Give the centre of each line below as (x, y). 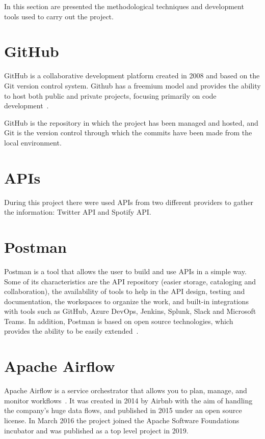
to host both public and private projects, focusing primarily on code (110, 95)
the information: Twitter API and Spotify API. (78, 212)
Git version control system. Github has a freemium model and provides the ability (132, 85)
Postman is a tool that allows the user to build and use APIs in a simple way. (125, 271)
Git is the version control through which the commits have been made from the (128, 133)
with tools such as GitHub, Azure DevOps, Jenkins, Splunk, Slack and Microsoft (130, 311)
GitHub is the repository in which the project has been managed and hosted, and (131, 122)
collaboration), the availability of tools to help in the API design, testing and (125, 291)
